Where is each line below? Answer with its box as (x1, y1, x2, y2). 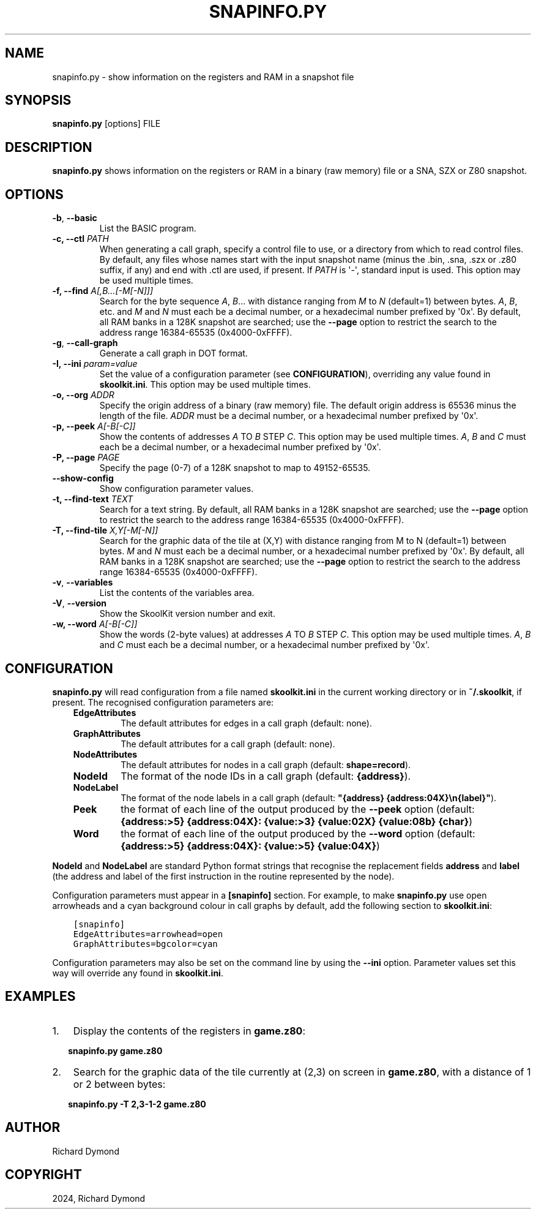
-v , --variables (52, 577, 113, 588)
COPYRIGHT (5, 1167, 82, 1183)
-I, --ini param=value (52, 358, 138, 369)
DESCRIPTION (5, 139, 92, 155)
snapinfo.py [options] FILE (52, 118, 161, 129)
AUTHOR (5, 1120, 61, 1136)
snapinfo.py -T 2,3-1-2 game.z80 (68, 1098, 206, 1109)
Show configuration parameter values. (99, 483, 254, 494)
